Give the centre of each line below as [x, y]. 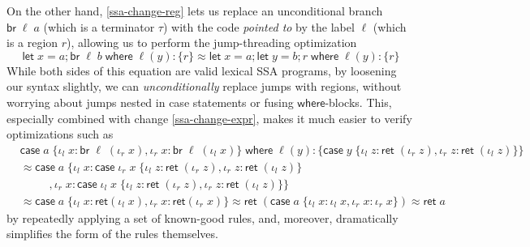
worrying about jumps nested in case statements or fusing [150, 102]
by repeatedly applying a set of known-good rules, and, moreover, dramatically [203, 217]
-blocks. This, [358, 102]
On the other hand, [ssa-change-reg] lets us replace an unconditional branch [195, 11]
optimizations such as [60, 134]
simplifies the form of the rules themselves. [112, 234]
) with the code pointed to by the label [259, 26]
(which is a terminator [99, 26]
